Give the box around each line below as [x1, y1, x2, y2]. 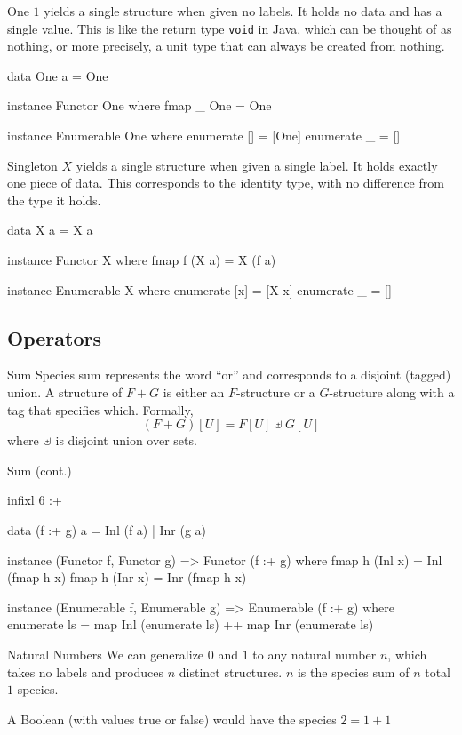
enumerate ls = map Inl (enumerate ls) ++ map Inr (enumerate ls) [7, 615, 374, 634]
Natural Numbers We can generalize [7, 644, 204, 663]
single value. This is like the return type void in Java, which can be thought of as [7, 19, 452, 37]
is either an [163, 382, 225, 401]
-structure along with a [329, 382, 455, 401]
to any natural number [252, 644, 377, 663]
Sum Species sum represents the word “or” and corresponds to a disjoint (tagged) [7, 365, 451, 384]
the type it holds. [7, 190, 101, 209]
